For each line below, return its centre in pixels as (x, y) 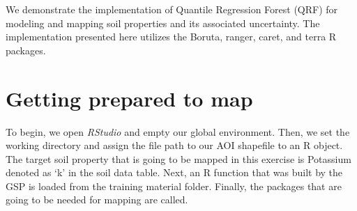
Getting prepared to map (129, 98)
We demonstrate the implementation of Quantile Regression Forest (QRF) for (172, 9)
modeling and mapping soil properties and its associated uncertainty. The (163, 23)
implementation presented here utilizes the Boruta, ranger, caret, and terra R (171, 37)
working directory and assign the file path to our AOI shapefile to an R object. (174, 145)
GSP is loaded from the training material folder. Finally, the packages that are (174, 186)
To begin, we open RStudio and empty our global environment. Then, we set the (178, 131)
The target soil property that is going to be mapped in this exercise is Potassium (178, 158)
